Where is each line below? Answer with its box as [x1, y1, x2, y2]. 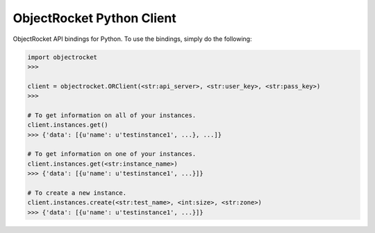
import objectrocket [27, 53, 97, 61]
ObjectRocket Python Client [12, 10, 176, 26]
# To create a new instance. [27, 189, 127, 197]
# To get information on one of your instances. [27, 150, 197, 158]
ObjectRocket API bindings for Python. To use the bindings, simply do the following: [12, 35, 253, 43]
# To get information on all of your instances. [27, 111, 197, 119]
